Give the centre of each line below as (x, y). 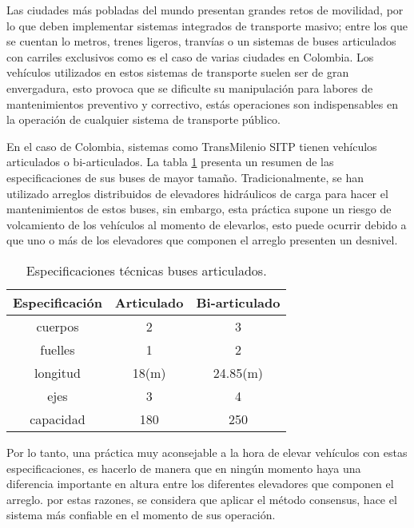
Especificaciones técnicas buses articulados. (146, 270)
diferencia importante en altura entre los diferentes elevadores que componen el (200, 484)
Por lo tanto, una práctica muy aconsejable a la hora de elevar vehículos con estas (207, 452)
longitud (58, 372)
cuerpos (58, 326)
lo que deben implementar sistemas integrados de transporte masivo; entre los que (207, 25)
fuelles (58, 349)
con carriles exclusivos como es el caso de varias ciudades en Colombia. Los (190, 56)
